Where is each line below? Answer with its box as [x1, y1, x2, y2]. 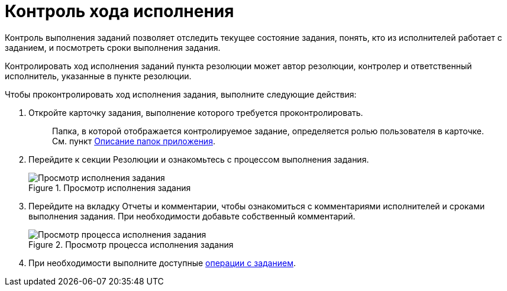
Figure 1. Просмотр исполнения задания [28, 182, 191, 193]
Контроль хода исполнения [5, 1, 234, 21]
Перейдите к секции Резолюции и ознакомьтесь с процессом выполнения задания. [28, 154, 369, 164]
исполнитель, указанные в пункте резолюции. [5, 70, 192, 81]
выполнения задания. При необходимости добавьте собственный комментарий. [28, 211, 356, 221]
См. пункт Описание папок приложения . [52, 135, 215, 146]
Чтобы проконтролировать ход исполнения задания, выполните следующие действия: [5, 89, 357, 99]
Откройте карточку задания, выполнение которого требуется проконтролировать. [28, 107, 363, 118]
